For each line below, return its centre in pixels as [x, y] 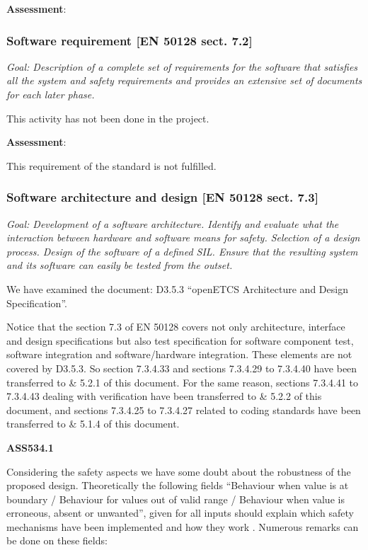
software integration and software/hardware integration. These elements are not [179, 354]
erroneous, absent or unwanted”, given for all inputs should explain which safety [180, 513]
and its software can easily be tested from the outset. [120, 265]
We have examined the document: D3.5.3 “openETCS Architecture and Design [177, 288]
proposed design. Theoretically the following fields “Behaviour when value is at [178, 485]
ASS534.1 [30, 447]
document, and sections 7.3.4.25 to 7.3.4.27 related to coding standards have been [184, 409]
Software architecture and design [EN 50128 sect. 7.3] [162, 197]
